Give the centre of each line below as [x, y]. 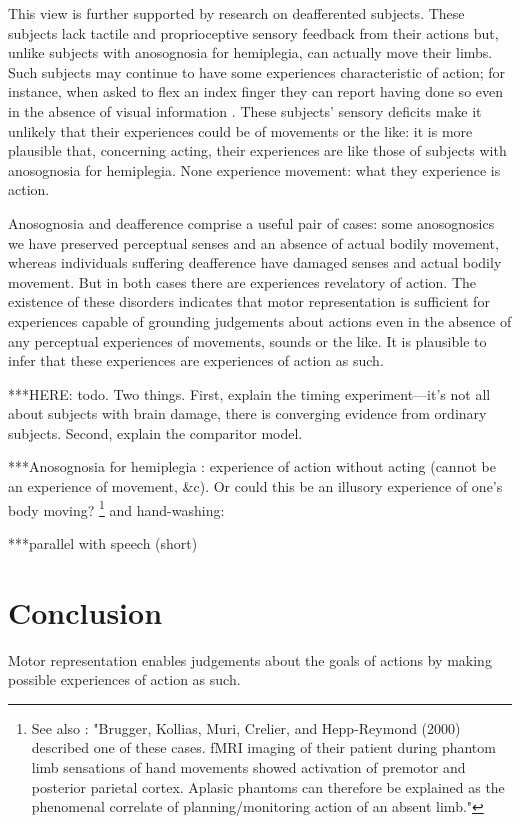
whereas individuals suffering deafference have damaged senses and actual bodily [255, 262]
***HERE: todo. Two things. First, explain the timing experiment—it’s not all [249, 393]
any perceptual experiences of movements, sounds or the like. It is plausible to [247, 340]
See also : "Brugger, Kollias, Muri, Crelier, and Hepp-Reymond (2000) [246, 727]
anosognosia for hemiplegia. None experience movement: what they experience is [254, 169]
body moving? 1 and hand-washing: [116, 508]
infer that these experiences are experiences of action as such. [196, 360]
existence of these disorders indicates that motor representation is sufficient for [249, 301]
